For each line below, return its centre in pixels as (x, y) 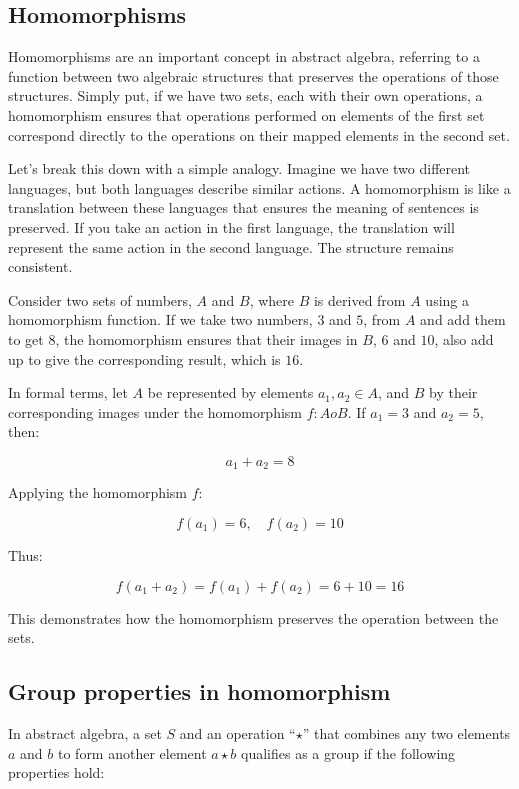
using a (447, 299)
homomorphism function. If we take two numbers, (160, 319)
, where (272, 299)
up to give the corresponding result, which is (144, 358)
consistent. (40, 266)
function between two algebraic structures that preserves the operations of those (253, 75)
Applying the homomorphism (98, 492)
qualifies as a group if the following (348, 752)
